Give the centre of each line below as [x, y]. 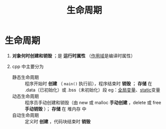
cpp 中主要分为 [28, 66]
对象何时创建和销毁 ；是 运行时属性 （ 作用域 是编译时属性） [74, 56]
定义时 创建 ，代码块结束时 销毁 [58, 121]
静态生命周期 [25, 77]
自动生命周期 [25, 115]
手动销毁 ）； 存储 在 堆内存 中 [56, 109]
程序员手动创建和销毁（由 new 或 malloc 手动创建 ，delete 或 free [93, 102]
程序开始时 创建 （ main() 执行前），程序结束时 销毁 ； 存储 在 [88, 83]
